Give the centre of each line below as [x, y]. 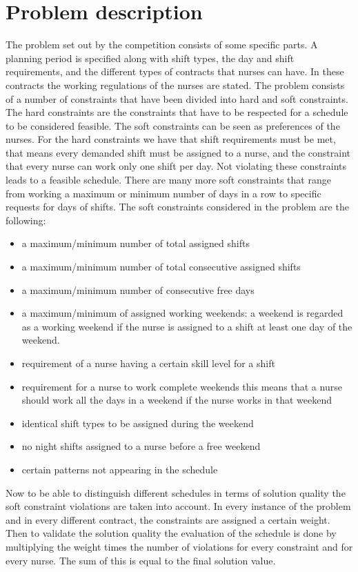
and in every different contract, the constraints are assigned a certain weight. [168, 519]
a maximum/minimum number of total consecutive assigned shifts [161, 267]
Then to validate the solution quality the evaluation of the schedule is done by [171, 533]
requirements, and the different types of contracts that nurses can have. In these [175, 71]
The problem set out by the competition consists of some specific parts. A [162, 45]
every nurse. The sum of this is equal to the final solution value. [141, 560]
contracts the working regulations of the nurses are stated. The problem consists [175, 85]
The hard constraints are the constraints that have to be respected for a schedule [177, 112]
